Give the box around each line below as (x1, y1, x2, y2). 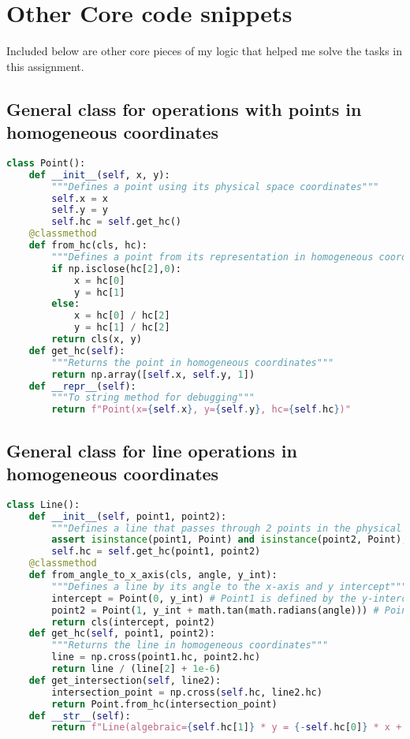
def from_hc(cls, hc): (28, 240, 147, 252)
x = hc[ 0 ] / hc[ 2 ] (73, 310, 170, 322)
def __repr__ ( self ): (28, 380, 136, 392)
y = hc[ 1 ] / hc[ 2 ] (73, 322, 170, 334)
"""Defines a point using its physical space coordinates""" (51, 181, 379, 192)
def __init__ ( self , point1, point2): (28, 510, 227, 522)
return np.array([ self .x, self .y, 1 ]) (51, 368, 255, 380)
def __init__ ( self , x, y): (28, 169, 170, 181)
